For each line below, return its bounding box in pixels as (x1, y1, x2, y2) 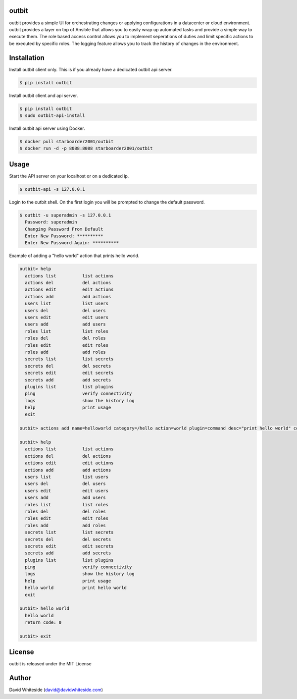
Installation (9, 54, 45, 62)
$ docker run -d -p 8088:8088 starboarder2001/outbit (19, 146, 153, 151)
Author (9, 674, 32, 682)
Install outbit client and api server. (9, 92, 78, 99)
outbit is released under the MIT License (9, 661, 92, 667)
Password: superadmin (25, 219, 78, 225)
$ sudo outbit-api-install (19, 112, 85, 118)
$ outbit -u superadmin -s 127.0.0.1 (19, 212, 111, 218)
